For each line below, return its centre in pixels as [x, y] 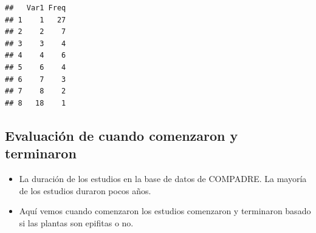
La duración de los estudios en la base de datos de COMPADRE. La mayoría [163, 178]
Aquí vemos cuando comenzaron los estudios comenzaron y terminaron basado [165, 211]
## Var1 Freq [36, 8]
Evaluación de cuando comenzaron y [122, 135]
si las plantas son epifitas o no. [76, 222]
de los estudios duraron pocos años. [85, 190]
